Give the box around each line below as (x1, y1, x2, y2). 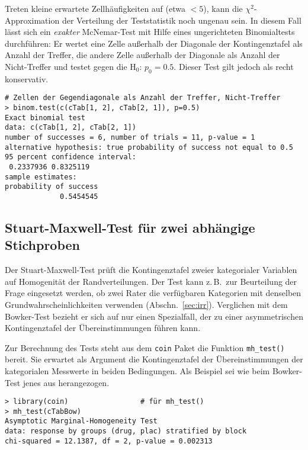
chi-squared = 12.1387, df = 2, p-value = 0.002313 (5, 436, 213, 445)
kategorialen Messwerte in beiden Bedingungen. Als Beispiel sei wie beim (5, 364, 270, 377)
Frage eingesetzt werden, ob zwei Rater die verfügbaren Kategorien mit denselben (5, 287, 301, 299)
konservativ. (5, 72, 49, 85)
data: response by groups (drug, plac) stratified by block (5, 427, 247, 436)
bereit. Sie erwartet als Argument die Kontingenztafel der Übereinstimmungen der (5, 353, 303, 365)
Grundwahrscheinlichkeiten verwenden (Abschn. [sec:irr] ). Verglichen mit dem (5, 298, 288, 310)
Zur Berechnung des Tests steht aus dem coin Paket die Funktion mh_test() (5, 341, 285, 353)
